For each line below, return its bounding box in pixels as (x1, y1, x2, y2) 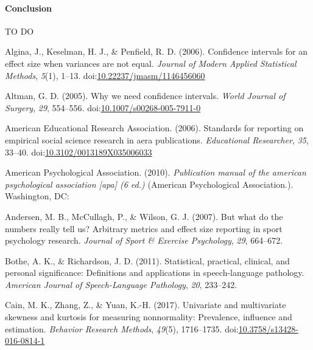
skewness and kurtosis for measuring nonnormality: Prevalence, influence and (5, 311, 292, 323)
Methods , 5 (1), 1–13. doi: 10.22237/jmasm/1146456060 (5, 69, 205, 81)
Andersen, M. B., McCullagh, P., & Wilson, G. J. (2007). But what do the (5, 210, 283, 222)
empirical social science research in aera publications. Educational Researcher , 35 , (5, 133, 309, 146)
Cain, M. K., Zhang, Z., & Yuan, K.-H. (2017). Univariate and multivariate (5, 298, 286, 311)
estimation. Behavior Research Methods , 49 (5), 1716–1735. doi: (5, 322, 239, 335)
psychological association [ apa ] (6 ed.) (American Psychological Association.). (5, 177, 294, 190)
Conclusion (5, 1, 52, 14)
